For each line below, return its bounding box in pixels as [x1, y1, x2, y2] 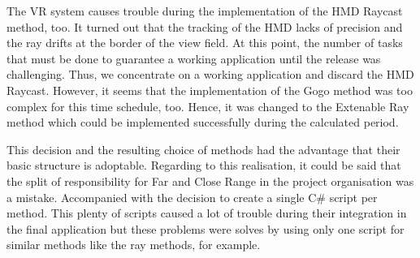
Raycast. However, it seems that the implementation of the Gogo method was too [6, 81, 413, 98]
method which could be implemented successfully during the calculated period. [6, 114, 399, 131]
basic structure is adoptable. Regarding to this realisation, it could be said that [6, 157, 401, 174]
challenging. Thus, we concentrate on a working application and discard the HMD [6, 66, 414, 83]
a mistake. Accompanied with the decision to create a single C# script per [6, 188, 378, 205]
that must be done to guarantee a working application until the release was [6, 49, 381, 67]
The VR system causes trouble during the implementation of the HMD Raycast [6, 2, 403, 19]
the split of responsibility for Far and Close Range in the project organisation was [6, 172, 414, 189]
